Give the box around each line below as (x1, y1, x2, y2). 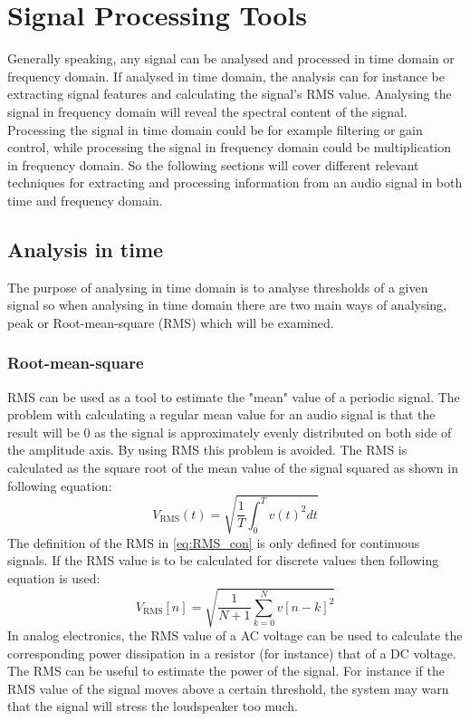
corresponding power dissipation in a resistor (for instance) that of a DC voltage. (7, 643, 456, 662)
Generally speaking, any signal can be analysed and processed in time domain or (7, 49, 455, 68)
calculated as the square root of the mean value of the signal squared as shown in (7, 458, 458, 477)
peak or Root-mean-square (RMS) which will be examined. (7, 312, 334, 332)
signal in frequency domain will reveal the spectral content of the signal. (7, 101, 408, 120)
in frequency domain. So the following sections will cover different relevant (7, 155, 419, 174)
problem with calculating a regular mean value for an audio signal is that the (7, 405, 436, 424)
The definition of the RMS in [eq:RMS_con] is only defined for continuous (7, 533, 420, 552)
